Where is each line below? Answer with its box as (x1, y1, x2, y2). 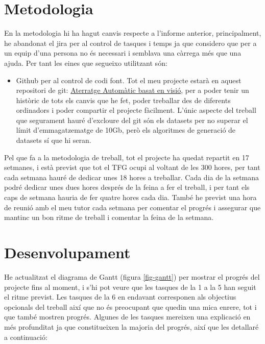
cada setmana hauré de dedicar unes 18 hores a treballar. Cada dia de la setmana (4, 171, 259, 182)
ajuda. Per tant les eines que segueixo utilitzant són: (4, 57, 167, 68)
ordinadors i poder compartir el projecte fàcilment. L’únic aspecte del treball (16, 105, 256, 115)
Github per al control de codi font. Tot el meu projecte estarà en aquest (16, 75, 242, 85)
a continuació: (4, 331, 47, 342)
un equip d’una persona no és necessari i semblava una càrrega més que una (4, 47, 242, 58)
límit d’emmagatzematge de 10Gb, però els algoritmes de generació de (16, 125, 236, 135)
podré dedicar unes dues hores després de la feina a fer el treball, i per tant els (4, 182, 250, 192)
